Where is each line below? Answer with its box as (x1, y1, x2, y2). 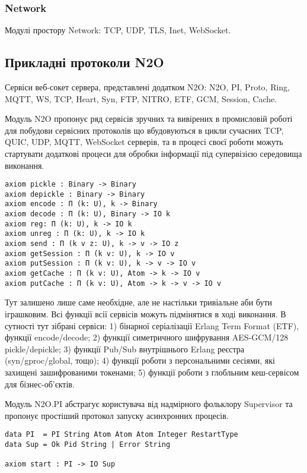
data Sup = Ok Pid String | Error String (5, 440, 171, 449)
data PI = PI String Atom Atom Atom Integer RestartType (5, 430, 238, 439)
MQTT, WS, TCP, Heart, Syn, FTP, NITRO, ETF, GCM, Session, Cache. (5, 92, 277, 105)
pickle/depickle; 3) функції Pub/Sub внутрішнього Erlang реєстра (5, 342, 245, 355)
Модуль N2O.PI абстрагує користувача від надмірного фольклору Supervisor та (5, 398, 293, 410)
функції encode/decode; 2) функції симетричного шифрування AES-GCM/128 (5, 331, 289, 343)
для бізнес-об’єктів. (5, 377, 75, 390)
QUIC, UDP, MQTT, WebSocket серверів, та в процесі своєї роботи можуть (5, 135, 283, 148)
